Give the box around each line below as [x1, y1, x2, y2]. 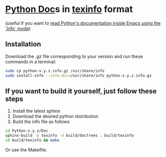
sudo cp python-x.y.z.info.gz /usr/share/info [5, 68, 105, 73]
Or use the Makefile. [5, 146, 47, 152]
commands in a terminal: [5, 59, 56, 65]
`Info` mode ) [5, 25, 31, 31]
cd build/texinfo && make [5, 138, 59, 143]
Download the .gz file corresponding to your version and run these [5, 53, 143, 59]
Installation [5, 40, 41, 49]
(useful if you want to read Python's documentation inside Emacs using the [5, 20, 161, 26]
